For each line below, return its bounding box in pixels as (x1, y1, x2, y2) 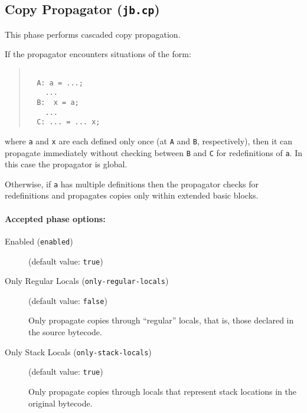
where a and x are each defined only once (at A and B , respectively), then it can (5, 134, 293, 147)
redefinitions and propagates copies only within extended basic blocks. (5, 189, 259, 201)
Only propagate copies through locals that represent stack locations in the (28, 385, 296, 397)
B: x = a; (37, 98, 79, 107)
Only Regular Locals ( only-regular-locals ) (5, 275, 169, 287)
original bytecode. (28, 397, 93, 409)
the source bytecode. (28, 326, 102, 338)
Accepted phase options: (5, 212, 106, 224)
